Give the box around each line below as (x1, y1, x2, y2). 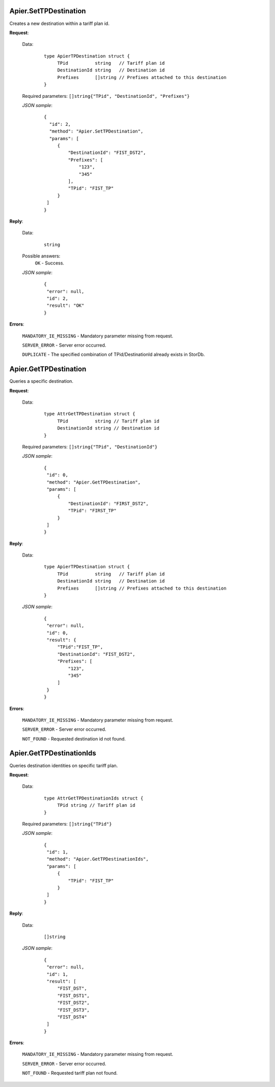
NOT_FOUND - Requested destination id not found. (22, 735, 126, 741)
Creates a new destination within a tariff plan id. (9, 20, 109, 26)
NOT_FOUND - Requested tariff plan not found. (22, 1070, 118, 1076)
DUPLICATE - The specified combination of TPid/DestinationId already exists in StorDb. (22, 352, 205, 358)
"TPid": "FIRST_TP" (68, 508, 117, 514)
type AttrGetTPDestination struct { (44, 411, 135, 417)
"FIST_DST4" (57, 1014, 87, 1020)
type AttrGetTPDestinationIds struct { (44, 795, 144, 801)
